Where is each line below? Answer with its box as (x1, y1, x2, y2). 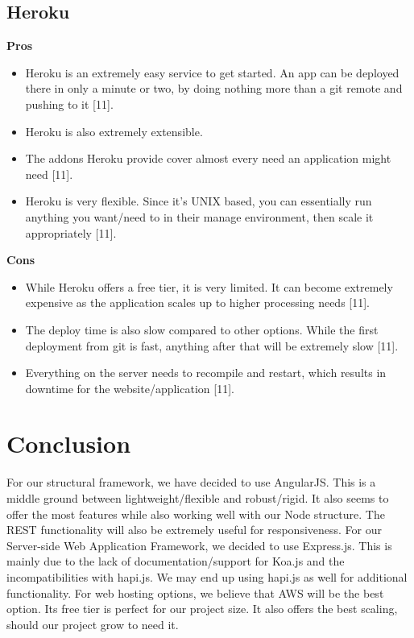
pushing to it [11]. (25, 95, 114, 112)
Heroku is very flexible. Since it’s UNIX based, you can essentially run (25, 193, 372, 209)
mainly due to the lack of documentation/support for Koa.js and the (6, 553, 345, 570)
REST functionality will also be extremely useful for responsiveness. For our (6, 521, 382, 538)
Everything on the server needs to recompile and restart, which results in (25, 364, 387, 381)
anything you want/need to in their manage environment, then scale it (25, 208, 374, 225)
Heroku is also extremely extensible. (25, 122, 203, 139)
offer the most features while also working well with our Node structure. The (6, 505, 385, 522)
